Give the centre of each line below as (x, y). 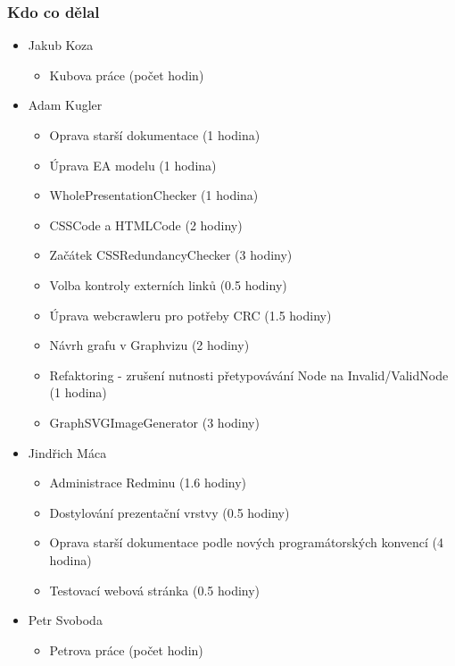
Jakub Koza (61, 45)
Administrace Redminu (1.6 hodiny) (148, 483)
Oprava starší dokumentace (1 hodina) (155, 135)
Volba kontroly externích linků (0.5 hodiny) (168, 284)
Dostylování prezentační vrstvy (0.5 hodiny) (170, 512)
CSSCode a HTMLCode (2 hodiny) (146, 225)
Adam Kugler (65, 105)
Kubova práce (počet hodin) (127, 75)
